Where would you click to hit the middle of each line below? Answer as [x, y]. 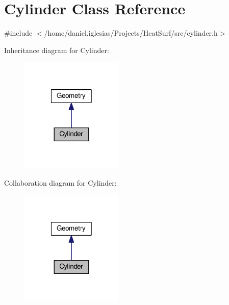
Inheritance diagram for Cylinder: [57, 50]
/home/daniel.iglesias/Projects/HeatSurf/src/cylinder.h [131, 33]
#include [18, 33]
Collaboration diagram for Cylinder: [60, 182]
